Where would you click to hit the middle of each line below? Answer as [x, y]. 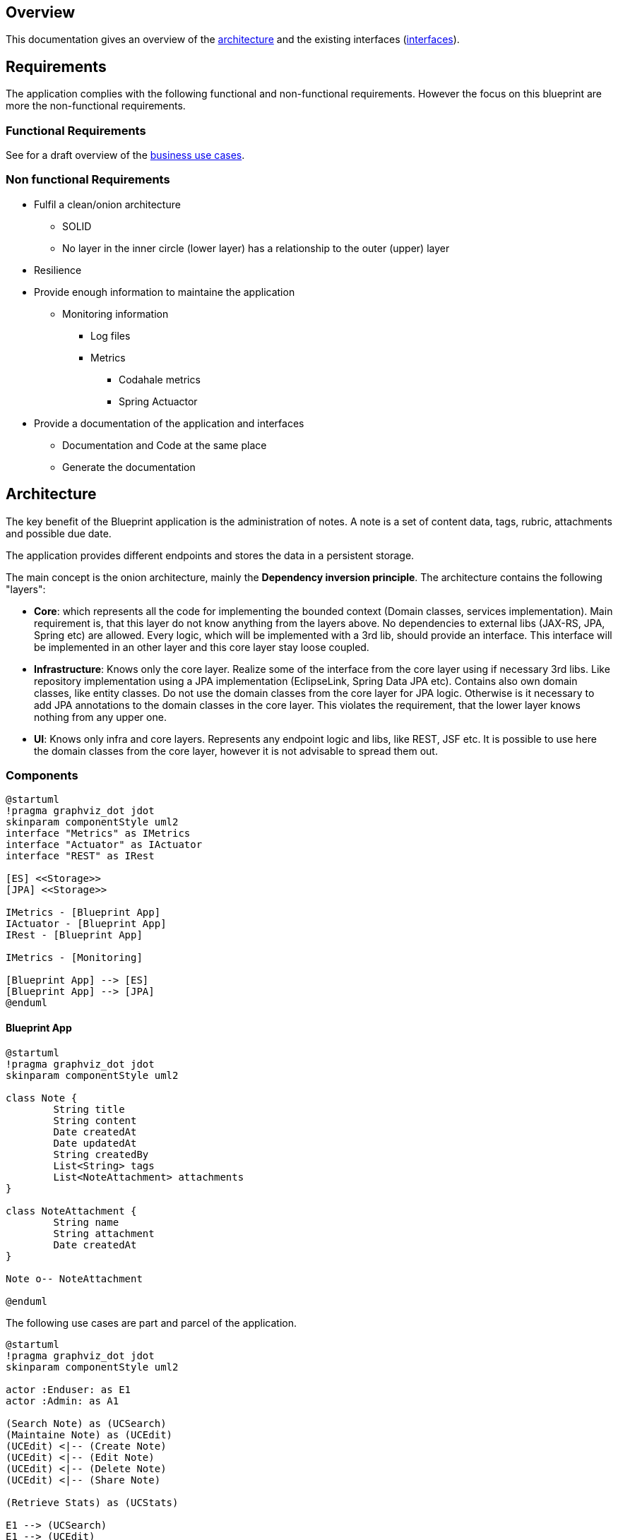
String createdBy [101, 1154]
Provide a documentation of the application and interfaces [169, 423]
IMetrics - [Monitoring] [74, 958]
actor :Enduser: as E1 [69, 1389]
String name [86, 1222]
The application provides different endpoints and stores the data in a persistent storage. [210, 555]
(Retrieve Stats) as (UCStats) [92, 1502]
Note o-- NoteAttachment [74, 1278]
